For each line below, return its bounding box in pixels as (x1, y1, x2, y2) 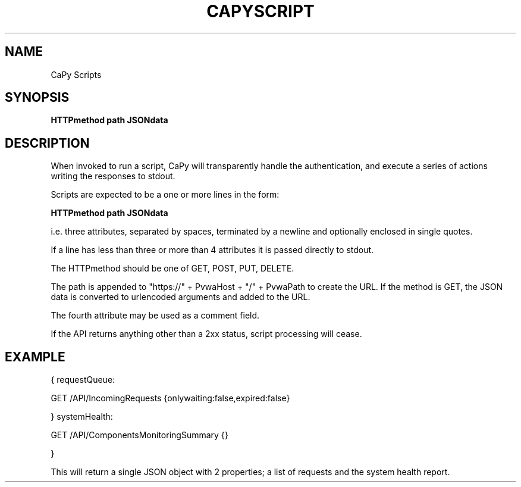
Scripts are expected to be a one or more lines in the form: (51, 189, 280, 200)
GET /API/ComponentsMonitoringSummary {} (51, 430, 228, 441)
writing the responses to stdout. (51, 171, 175, 182)
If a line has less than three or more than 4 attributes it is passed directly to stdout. (51, 245, 374, 255)
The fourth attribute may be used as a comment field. (51, 310, 260, 321)
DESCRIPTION (5, 135, 90, 151)
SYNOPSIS (5, 90, 70, 105)
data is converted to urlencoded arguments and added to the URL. (51, 292, 310, 302)
